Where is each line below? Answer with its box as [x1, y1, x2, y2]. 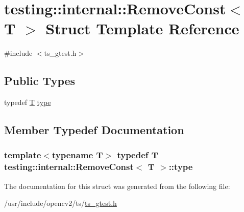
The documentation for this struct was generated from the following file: [4, 180, 230, 191]
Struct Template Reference [45, 18, 239, 39]
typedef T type [4, 97, 51, 108]
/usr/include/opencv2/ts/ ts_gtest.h [4, 198, 117, 208]
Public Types [4, 73, 76, 89]
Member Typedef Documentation [4, 122, 184, 138]
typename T [52, 149, 103, 161]
